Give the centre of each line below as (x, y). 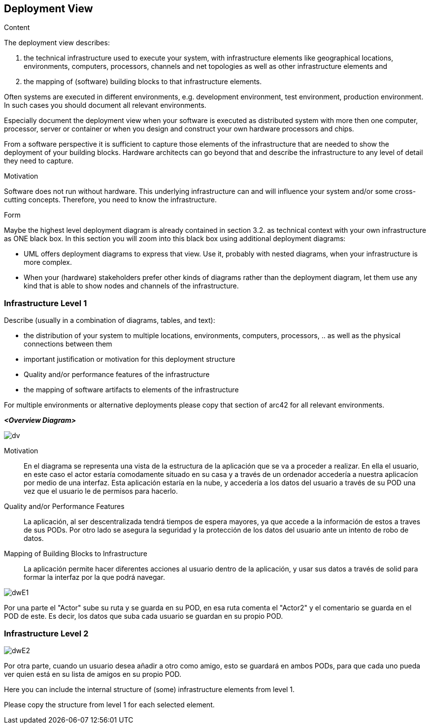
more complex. (48, 262)
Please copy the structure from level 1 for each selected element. (109, 704)
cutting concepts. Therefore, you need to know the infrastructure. (110, 200)
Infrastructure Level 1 (46, 303)
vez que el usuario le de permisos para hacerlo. (101, 491)
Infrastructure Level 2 (46, 633)
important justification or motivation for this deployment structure (130, 359)
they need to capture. (39, 161)
